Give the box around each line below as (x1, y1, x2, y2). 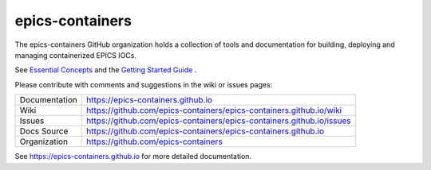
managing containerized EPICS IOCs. (14, 50, 137, 60)
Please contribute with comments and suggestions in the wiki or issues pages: (14, 79, 273, 89)
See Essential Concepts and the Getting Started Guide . (14, 65, 197, 75)
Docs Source (19, 126, 69, 137)
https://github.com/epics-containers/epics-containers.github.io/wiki (86, 105, 342, 116)
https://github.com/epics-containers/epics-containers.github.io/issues (86, 115, 351, 126)
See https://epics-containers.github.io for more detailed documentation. (14, 152, 251, 161)
